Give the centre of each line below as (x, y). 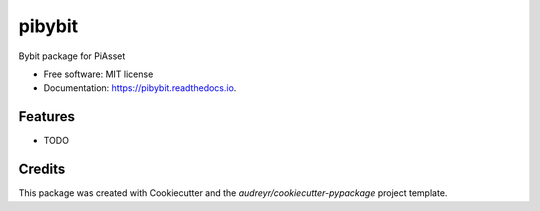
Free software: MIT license (98, 74)
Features (46, 116)
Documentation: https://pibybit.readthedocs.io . (140, 88)
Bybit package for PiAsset (72, 56)
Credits (42, 169)
